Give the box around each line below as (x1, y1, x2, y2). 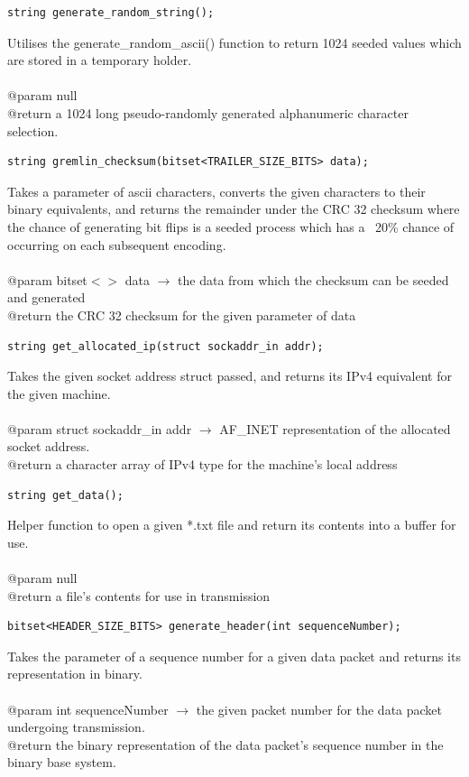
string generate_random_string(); (7, 6, 215, 19)
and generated (7, 288, 86, 307)
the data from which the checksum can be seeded (178, 270, 449, 289)
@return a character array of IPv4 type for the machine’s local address (7, 455, 398, 474)
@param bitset (7, 270, 87, 289)
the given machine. (7, 384, 111, 402)
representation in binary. (7, 664, 143, 683)
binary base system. (7, 753, 116, 772)
